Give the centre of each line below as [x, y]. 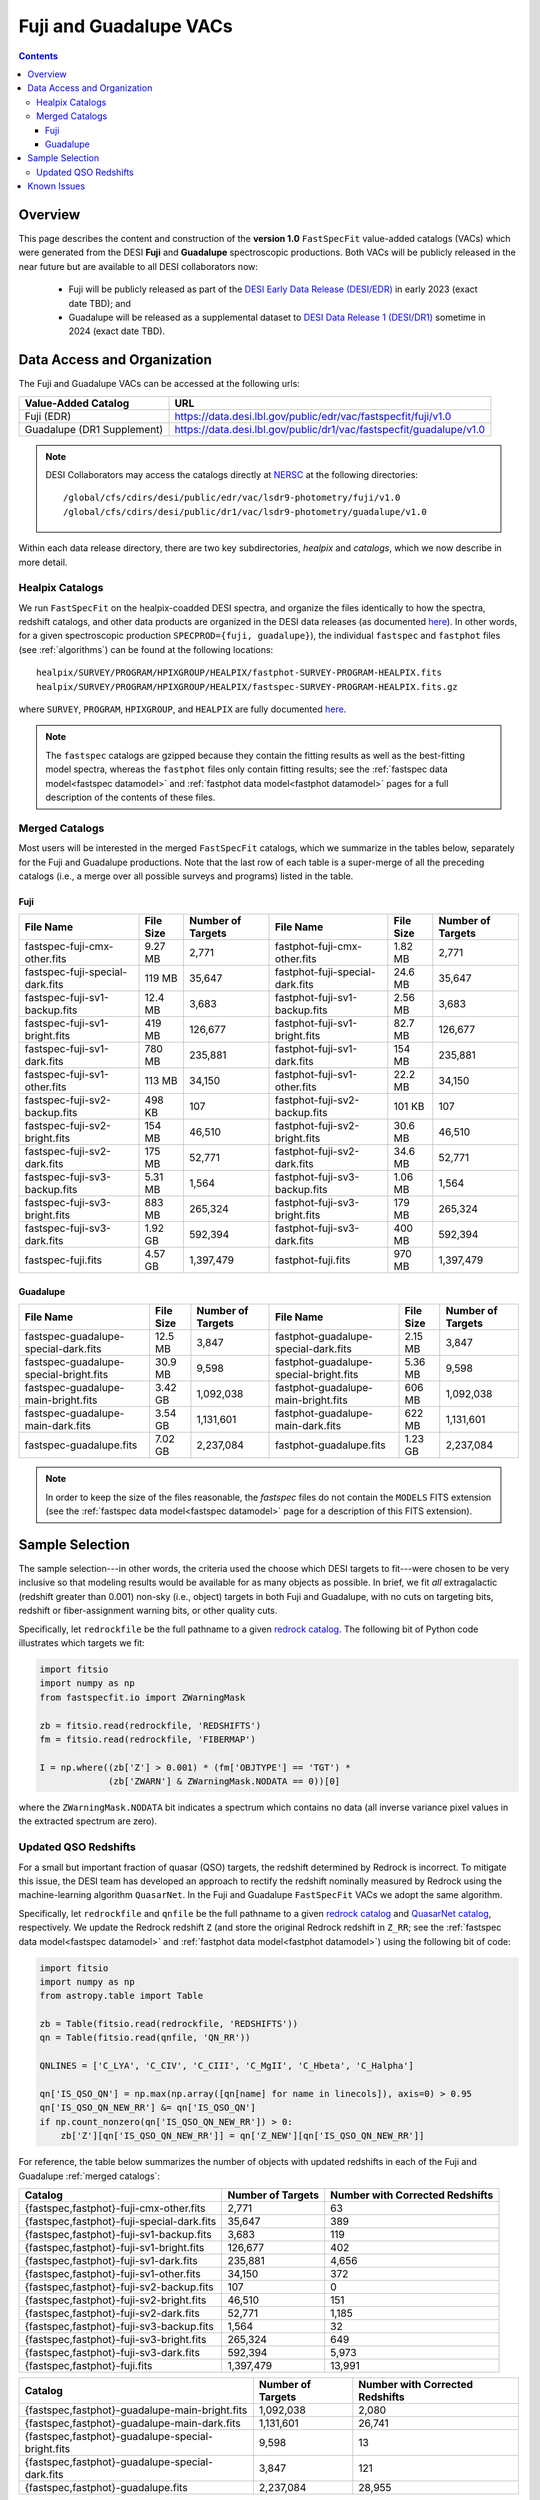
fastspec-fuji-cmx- [69, 947]
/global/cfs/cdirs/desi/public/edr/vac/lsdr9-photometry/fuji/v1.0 [232, 498]
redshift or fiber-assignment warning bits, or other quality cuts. [148, 1611]
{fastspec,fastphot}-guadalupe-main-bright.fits [136, 2410]
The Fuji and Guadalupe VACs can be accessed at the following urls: [159, 384]
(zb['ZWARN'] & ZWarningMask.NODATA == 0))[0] [224, 1781]
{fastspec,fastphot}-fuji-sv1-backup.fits [118, 2234]
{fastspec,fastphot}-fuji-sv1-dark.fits [111, 2260]
